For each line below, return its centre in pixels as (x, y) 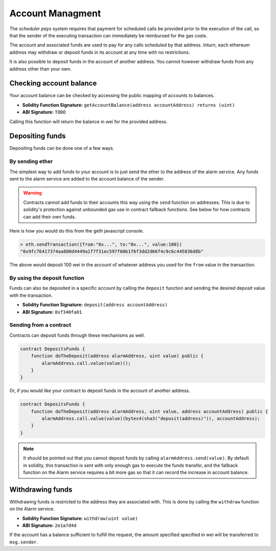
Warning (32, 193)
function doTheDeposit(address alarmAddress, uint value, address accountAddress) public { (149, 411)
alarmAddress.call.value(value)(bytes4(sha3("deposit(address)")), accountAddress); (151, 419)
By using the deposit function (47, 278)
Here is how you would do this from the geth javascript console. (77, 231)
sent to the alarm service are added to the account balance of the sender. (87, 179)
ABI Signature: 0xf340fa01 (52, 312)
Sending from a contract (40, 325)
